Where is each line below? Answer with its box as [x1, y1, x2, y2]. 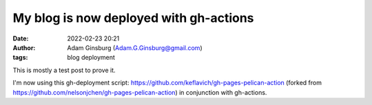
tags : [12, 54, 28, 62]
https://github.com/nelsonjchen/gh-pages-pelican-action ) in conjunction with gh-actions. [12, 88, 267, 96]
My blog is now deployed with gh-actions [12, 10, 254, 25]
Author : [12, 43, 36, 51]
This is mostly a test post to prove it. [12, 66, 116, 74]
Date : [12, 34, 29, 43]
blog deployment [67, 54, 115, 62]
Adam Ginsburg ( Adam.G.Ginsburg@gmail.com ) [67, 43, 203, 51]
